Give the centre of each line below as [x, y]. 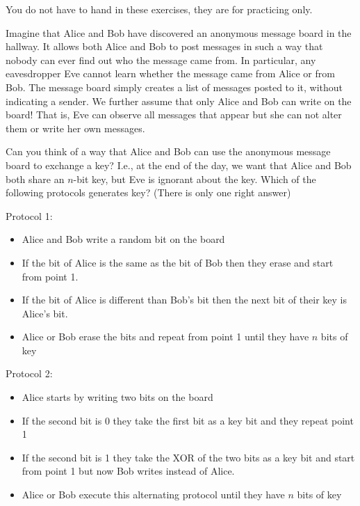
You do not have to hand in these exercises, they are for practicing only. [159, 9]
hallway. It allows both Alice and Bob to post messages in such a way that [164, 46]
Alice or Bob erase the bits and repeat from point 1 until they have [165, 337]
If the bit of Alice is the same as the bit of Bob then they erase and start [178, 262]
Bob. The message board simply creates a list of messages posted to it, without [174, 87]
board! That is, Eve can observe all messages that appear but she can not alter [174, 114]
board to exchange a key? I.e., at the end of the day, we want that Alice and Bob [179, 165]
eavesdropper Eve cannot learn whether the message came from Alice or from [170, 73]
